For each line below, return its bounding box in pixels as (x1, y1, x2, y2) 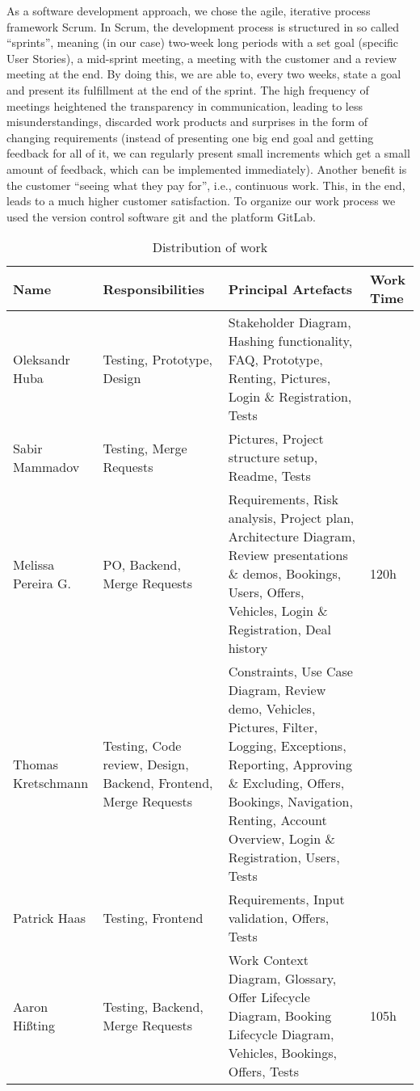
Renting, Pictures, (228, 369, 331, 388)
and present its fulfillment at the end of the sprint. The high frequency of (6, 81, 369, 98)
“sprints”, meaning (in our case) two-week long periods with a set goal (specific (6, 34, 399, 51)
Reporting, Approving (228, 755, 352, 774)
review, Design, (103, 755, 189, 774)
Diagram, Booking (228, 1006, 332, 1026)
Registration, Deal (228, 620, 331, 639)
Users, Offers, (228, 583, 304, 602)
